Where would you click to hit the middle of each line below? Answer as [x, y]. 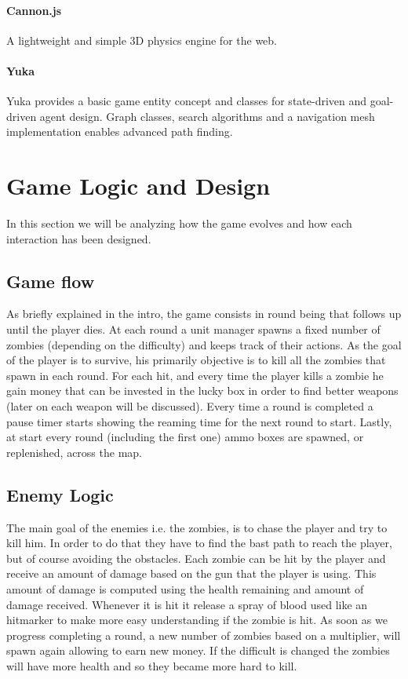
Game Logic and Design [138, 186]
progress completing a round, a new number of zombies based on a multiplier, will [204, 635]
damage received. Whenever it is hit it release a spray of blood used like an [187, 604]
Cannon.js [34, 10]
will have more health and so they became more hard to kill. [152, 665]
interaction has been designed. [79, 238]
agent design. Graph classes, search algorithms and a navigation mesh [207, 116]
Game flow [51, 281]
